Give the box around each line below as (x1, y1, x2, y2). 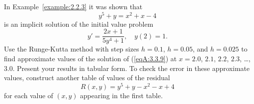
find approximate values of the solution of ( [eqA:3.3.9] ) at (4, 53, 177, 63)
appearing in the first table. (80, 90, 163, 100)
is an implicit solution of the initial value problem (4, 18, 153, 29)
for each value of (4, 90, 53, 100)
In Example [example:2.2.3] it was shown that (4, 1, 143, 11)
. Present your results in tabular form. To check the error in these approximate (12, 63, 250, 73)
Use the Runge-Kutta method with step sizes (4, 44, 139, 54)
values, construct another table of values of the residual (4, 72, 170, 83)
